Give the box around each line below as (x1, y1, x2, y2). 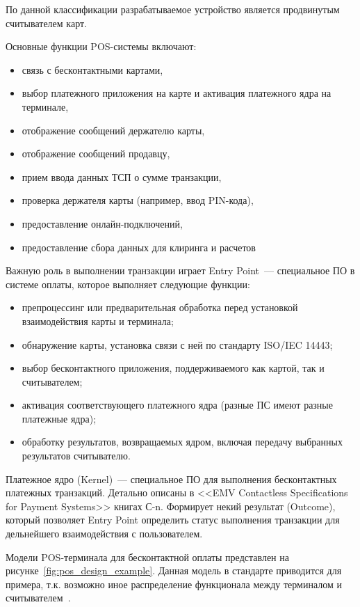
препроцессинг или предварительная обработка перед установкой (22, 300, 298, 315)
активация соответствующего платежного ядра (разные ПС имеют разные (22, 397, 333, 412)
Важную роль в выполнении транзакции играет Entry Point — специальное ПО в (6, 263, 355, 278)
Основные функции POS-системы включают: (6, 39, 197, 54)
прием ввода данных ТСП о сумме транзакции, (22, 169, 222, 184)
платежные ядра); (22, 411, 97, 425)
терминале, (22, 99, 69, 113)
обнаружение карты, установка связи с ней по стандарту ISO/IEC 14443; (22, 337, 333, 352)
